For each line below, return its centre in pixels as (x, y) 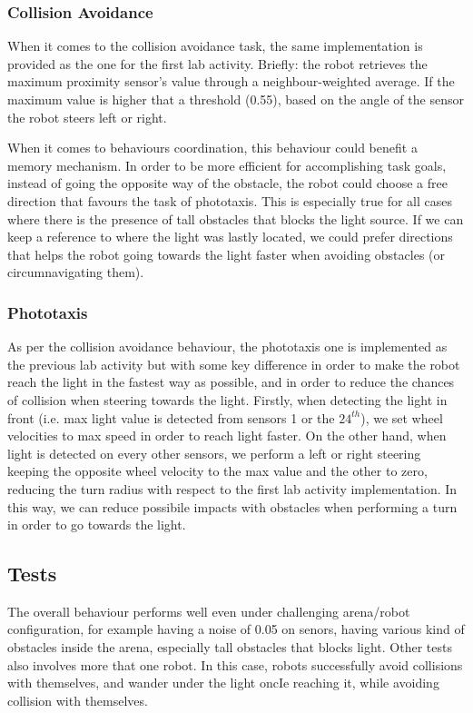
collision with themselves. (78, 700)
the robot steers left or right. (87, 117)
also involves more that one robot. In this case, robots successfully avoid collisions (235, 664)
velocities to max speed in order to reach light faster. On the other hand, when (227, 436)
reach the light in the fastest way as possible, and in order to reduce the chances (231, 382)
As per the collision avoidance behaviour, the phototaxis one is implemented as (227, 347)
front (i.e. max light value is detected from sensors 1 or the (171, 417)
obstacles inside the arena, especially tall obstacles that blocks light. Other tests (230, 647)
